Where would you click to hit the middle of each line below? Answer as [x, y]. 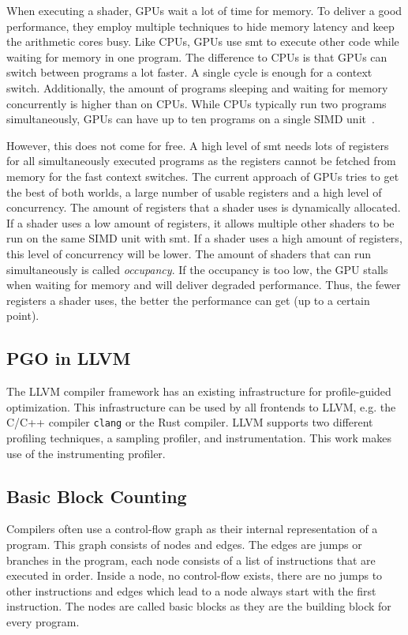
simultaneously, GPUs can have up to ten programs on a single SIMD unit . [191, 119]
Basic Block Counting [97, 496]
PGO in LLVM [69, 358]
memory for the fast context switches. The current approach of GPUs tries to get [203, 176]
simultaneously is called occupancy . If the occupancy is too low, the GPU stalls [197, 269]
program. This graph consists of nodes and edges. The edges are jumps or [184, 544]
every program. [43, 621]
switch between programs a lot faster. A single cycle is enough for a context [189, 72]
